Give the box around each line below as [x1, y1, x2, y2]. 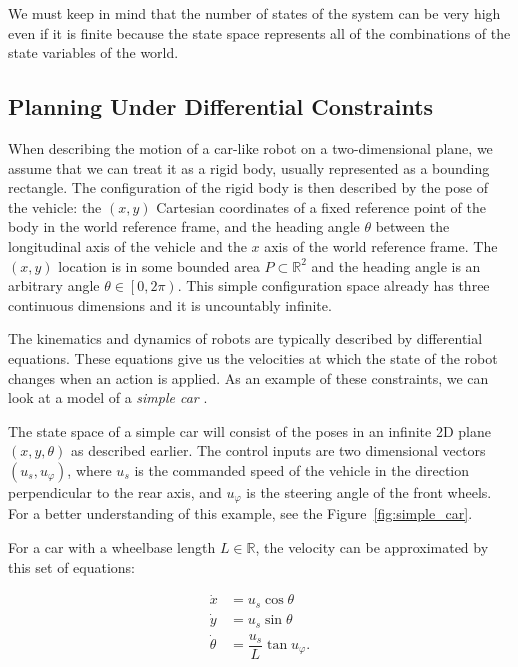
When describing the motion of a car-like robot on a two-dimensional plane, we [8, 137, 493, 158]
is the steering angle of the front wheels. [246, 481, 492, 502]
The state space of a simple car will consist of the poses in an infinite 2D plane [8, 420, 491, 441]
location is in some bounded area [58, 255, 260, 276]
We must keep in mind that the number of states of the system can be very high [8, 3, 501, 23]
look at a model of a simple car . [8, 387, 208, 408]
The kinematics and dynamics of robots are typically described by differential [8, 328, 483, 349]
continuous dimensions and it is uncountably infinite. [8, 294, 332, 315]
